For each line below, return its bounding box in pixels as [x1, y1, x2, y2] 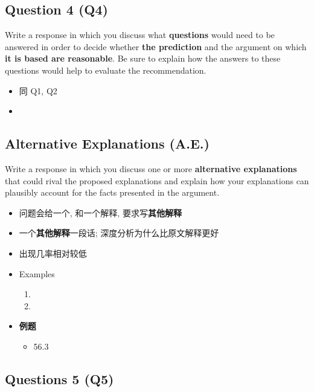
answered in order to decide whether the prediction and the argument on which [5, 40, 307, 53]
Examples [19, 267, 55, 280]
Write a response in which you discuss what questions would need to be [5, 28, 275, 41]
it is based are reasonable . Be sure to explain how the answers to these [5, 52, 281, 65]
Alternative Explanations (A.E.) [5, 134, 210, 153]
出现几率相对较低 [19, 246, 87, 259]
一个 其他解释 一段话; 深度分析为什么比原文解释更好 [19, 227, 219, 239]
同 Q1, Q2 [19, 84, 57, 97]
